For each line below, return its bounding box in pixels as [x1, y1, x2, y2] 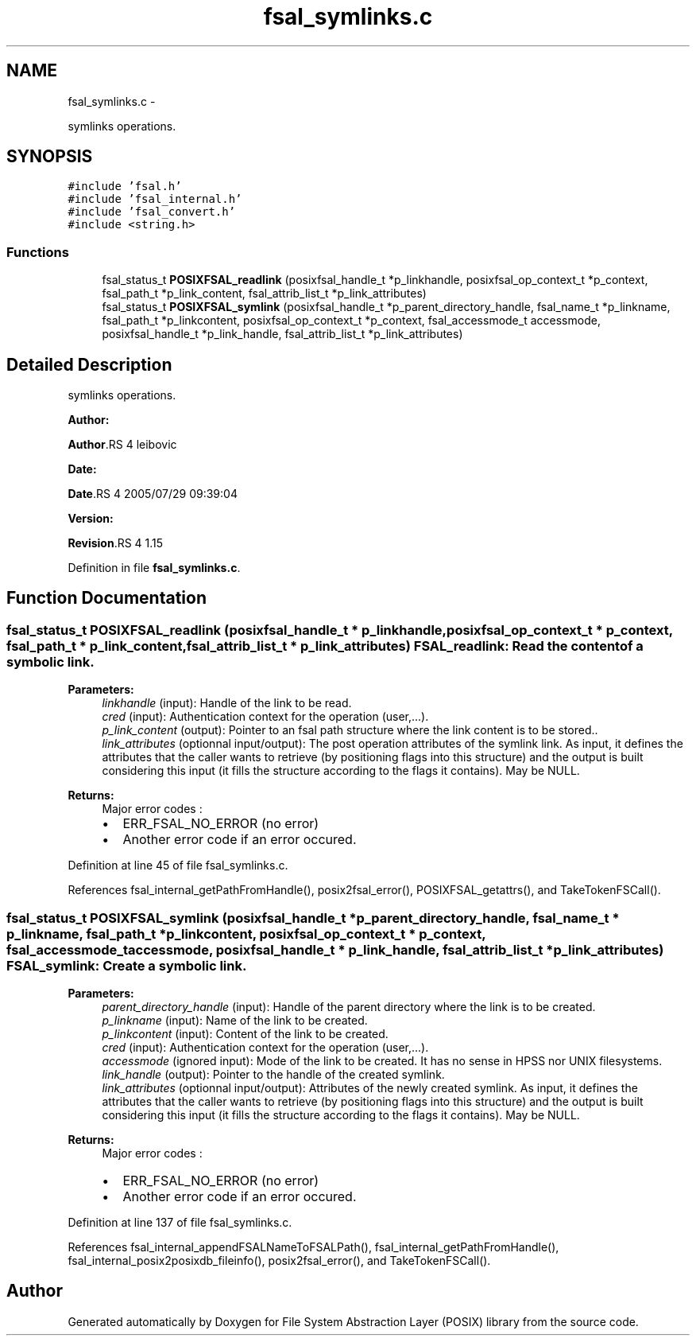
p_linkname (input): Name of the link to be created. [102, 1013, 368, 1027]
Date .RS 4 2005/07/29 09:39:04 [68, 487, 238, 501]
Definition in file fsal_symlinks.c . [68, 561, 241, 575]
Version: [68, 512, 114, 526]
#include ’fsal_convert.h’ [68, 205, 236, 219]
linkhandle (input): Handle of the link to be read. [102, 696, 352, 710]
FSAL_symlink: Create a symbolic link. [6, 957, 247, 974]
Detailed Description [6, 354, 172, 375]
